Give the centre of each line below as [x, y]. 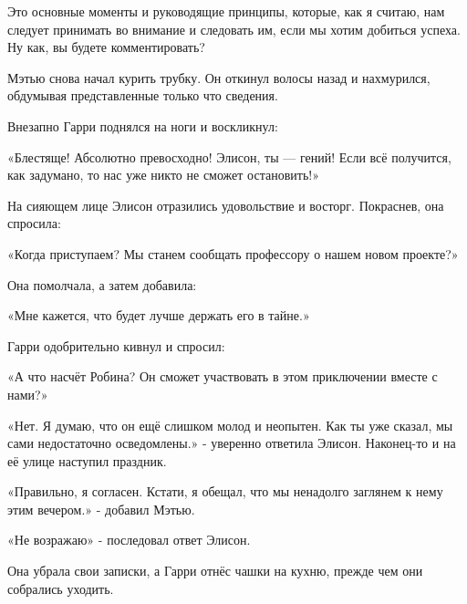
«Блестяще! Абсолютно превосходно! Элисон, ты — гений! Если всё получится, [229, 156]
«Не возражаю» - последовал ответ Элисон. [129, 540]
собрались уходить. [61, 588]
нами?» [28, 394]
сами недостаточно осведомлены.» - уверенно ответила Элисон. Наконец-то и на [232, 443]
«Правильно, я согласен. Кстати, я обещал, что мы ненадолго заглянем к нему [225, 491]
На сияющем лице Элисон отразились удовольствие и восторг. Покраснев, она [226, 205]
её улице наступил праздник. [87, 460]
